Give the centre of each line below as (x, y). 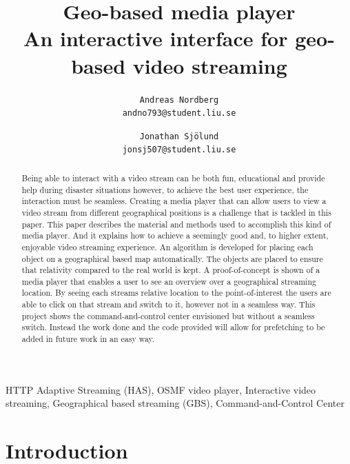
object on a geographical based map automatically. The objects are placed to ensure (172, 258)
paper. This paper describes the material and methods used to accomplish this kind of (176, 224)
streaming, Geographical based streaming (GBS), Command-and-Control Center (175, 403)
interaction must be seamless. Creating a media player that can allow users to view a (174, 201)
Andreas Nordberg (179, 100)
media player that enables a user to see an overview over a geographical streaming (169, 281)
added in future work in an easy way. (88, 339)
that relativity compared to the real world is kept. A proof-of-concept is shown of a (171, 270)
